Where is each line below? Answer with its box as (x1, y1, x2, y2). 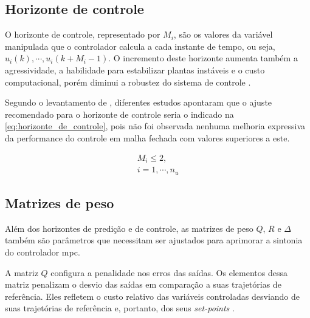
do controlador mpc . (5, 245, 80, 258)
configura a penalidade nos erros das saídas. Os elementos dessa (50, 266, 288, 279)
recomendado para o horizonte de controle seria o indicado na (5, 107, 234, 120)
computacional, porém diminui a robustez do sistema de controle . (5, 75, 251, 88)
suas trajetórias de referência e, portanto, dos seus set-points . (5, 302, 235, 314)
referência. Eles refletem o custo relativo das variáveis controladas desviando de (5, 289, 300, 302)
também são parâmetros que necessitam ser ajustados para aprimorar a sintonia (5, 234, 303, 246)
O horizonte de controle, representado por (5, 28, 160, 41)
